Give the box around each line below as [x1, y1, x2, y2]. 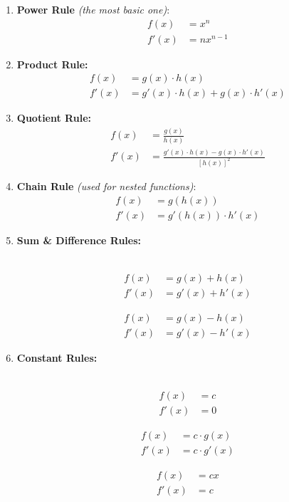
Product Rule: [16, 56, 88, 71]
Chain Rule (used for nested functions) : [16, 178, 196, 193]
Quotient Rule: [16, 110, 91, 125]
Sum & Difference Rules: [16, 232, 142, 247]
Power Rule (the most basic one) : [16, 2, 170, 16]
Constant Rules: [16, 350, 98, 365]
